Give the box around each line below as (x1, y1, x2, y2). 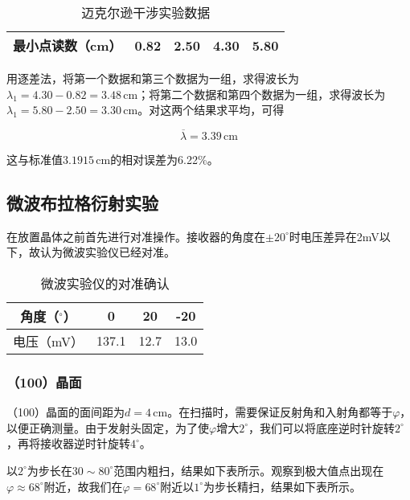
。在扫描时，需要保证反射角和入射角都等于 (167, 404, 393, 420)
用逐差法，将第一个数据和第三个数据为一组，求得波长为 (6, 70, 299, 86)
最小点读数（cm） (13, 36, 122, 55)
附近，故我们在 (43, 477, 123, 494)
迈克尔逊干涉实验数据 (81, 3, 211, 22)
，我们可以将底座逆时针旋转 (248, 419, 395, 436)
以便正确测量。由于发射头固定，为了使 (6, 419, 209, 436)
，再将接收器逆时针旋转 (6, 435, 130, 452)
